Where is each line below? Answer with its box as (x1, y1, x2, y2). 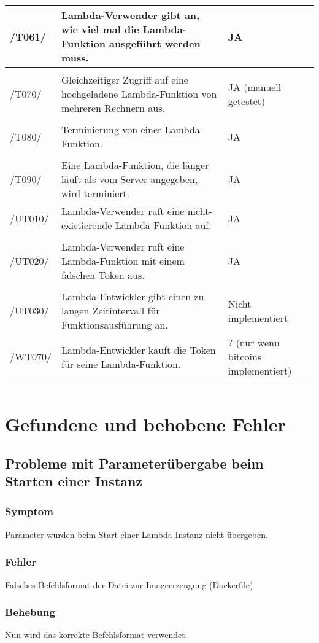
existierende (61, 218, 112, 232)
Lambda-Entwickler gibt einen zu (61, 289, 204, 303)
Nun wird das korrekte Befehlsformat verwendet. (5, 628, 188, 641)
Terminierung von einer (61, 122, 162, 136)
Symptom (5, 504, 53, 519)
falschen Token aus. (61, 268, 145, 282)
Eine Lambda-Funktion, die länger (61, 158, 209, 172)
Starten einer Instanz (5, 472, 143, 491)
